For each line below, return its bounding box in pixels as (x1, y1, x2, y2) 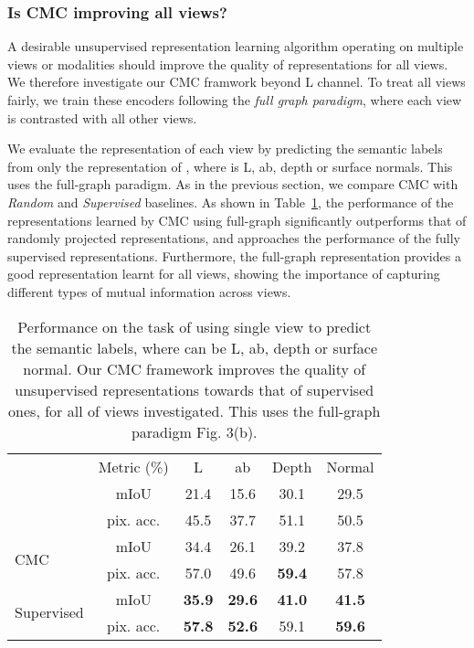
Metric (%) (98, 455, 169, 477)
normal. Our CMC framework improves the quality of (23, 357, 366, 379)
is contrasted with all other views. (7, 108, 197, 127)
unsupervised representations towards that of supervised (15, 378, 374, 400)
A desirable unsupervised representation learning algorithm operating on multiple (7, 37, 464, 56)
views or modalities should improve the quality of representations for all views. (7, 54, 448, 73)
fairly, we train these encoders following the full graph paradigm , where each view (7, 90, 462, 109)
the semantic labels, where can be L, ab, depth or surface (11, 336, 378, 358)
